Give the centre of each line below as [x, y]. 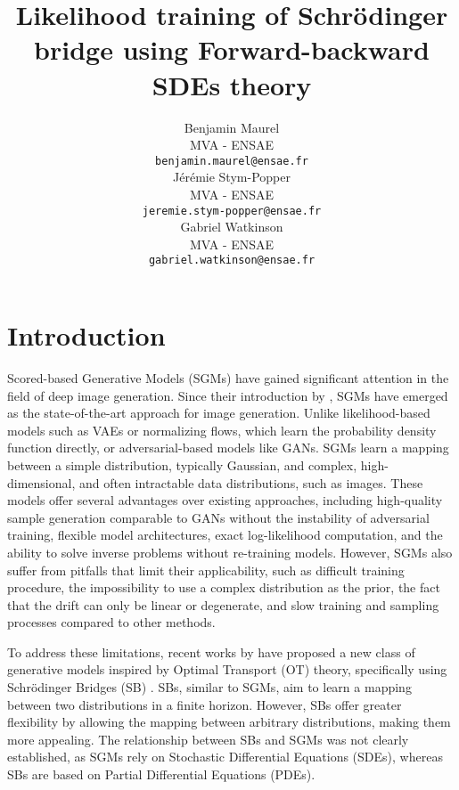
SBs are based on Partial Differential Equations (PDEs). [161, 774]
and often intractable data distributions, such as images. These [251, 482]
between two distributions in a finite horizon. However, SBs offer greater [205, 704]
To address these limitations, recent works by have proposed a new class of [211, 652]
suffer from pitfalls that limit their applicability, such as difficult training [206, 570]
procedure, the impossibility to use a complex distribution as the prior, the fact [224, 587]
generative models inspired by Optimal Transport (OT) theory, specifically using [227, 669]
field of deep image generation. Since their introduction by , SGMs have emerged [228, 395]
